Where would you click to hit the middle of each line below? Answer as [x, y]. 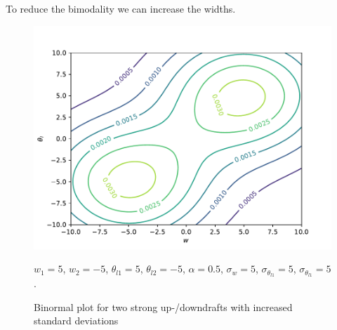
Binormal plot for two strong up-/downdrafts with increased [163, 306]
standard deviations [76, 321]
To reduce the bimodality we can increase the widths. [121, 8]
